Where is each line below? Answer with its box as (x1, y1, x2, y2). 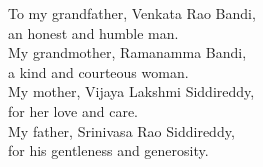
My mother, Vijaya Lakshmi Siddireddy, (8, 81, 255, 102)
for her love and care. (8, 100, 139, 121)
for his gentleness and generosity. (8, 140, 209, 161)
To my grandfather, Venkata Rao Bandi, (8, 3, 256, 23)
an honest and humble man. (8, 22, 179, 43)
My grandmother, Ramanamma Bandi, (8, 42, 247, 63)
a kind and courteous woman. (8, 61, 189, 82)
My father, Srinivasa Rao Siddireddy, (8, 120, 235, 141)
